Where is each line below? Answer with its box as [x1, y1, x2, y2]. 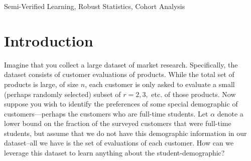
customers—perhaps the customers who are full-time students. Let [4, 108, 208, 118]
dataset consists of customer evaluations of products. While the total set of [4, 69, 234, 79]
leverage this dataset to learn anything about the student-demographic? [4, 147, 225, 158]
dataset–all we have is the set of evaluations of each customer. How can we [4, 137, 234, 148]
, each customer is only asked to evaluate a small [85, 78, 235, 89]
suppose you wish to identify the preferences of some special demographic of [4, 98, 238, 109]
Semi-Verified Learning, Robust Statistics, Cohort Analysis [4, 1, 185, 11]
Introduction [4, 30, 93, 50]
